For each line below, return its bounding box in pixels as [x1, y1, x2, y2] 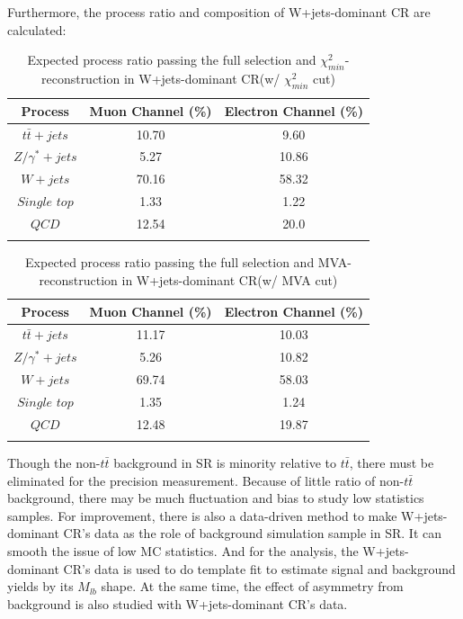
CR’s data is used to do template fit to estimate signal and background [63, 559, 456, 578]
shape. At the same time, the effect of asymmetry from [101, 577, 404, 596]
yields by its [7, 577, 74, 596]
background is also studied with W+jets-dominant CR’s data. [7, 594, 348, 613]
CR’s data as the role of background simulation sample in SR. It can [63, 524, 441, 543]
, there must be [349, 453, 434, 472]
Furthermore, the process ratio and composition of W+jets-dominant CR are [7, 3, 431, 21]
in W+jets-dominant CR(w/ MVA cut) [121, 270, 338, 289]
